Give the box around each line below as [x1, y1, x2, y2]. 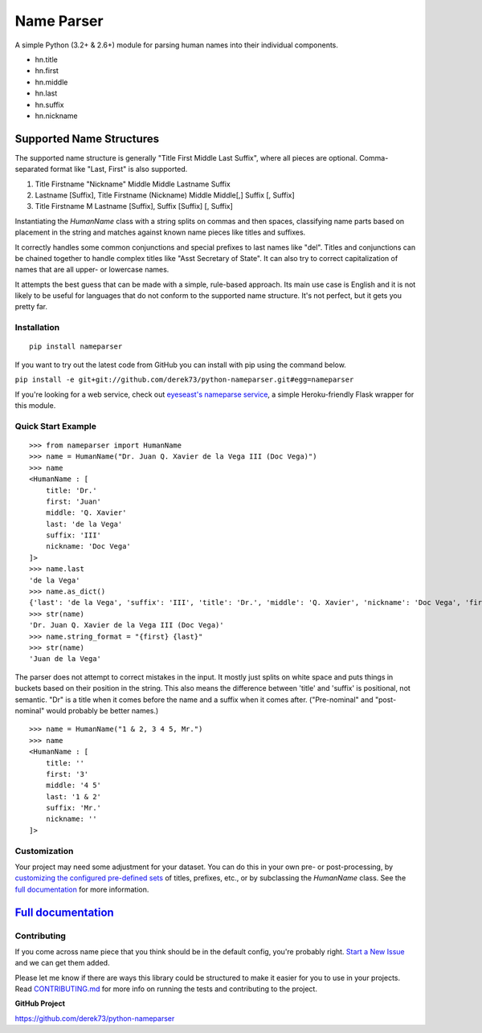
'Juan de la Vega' [29, 655, 102, 663]
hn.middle [35, 77, 68, 87]
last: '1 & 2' [45, 792, 102, 801]
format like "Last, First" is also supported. [50, 165, 188, 174]
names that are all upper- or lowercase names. [14, 265, 170, 275]
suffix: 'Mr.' [45, 803, 102, 813]
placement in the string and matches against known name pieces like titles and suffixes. [14, 227, 306, 237]
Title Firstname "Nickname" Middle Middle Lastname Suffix [35, 179, 231, 189]
